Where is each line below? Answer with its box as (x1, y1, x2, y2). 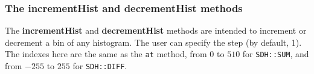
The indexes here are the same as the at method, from (5, 48, 207, 60)
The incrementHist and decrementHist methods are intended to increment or (5, 24, 307, 37)
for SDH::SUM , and (242, 48, 309, 60)
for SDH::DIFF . (72, 60, 127, 72)
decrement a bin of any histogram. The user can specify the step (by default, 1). (5, 35, 302, 48)
